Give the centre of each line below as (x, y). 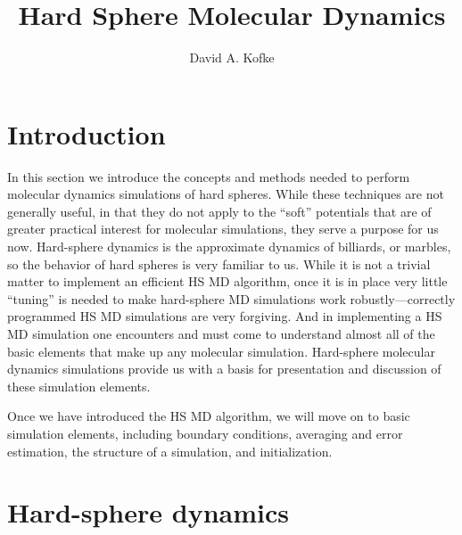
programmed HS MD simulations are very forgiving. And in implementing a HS (225, 316)
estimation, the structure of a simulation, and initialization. (170, 451)
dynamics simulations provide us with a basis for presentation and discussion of (224, 369)
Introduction (87, 133)
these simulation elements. (79, 386)
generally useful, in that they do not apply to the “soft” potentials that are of (219, 211)
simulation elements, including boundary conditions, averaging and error (205, 433)
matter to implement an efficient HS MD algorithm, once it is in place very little (227, 281)
